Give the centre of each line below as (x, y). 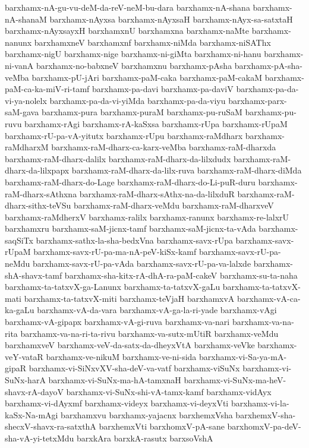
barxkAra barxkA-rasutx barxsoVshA (145, 438)
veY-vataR (24, 356)
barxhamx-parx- (258, 100)
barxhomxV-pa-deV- (264, 426)
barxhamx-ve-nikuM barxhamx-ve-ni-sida (121, 356)
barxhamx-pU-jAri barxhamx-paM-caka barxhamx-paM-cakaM (147, 77)
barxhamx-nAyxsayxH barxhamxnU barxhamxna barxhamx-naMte (127, 31)
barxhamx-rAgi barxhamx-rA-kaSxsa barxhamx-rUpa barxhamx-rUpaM (156, 123)
